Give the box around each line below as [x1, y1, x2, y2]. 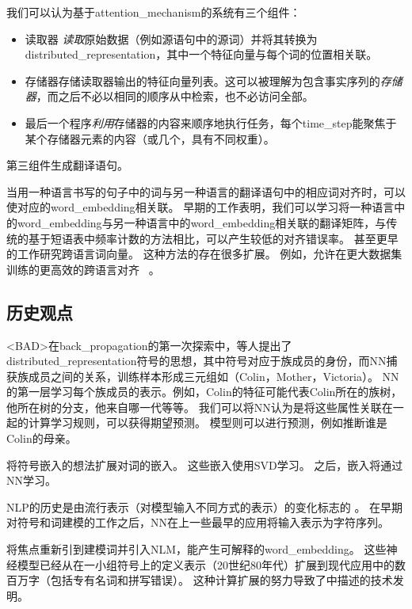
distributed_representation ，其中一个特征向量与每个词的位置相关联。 [25, 46, 378, 63]
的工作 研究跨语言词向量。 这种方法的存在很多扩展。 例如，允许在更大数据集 [6, 246, 402, 262]
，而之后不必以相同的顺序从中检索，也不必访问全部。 [36, 88, 314, 105]
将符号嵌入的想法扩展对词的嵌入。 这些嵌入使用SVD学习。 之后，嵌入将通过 [6, 456, 403, 473]
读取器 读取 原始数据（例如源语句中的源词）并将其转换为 [25, 30, 318, 47]
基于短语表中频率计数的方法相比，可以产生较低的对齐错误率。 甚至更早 [28, 230, 399, 246]
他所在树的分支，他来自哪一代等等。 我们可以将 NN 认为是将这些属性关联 [6, 398, 382, 415]
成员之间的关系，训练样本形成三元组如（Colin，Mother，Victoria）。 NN [28, 367, 399, 384]
